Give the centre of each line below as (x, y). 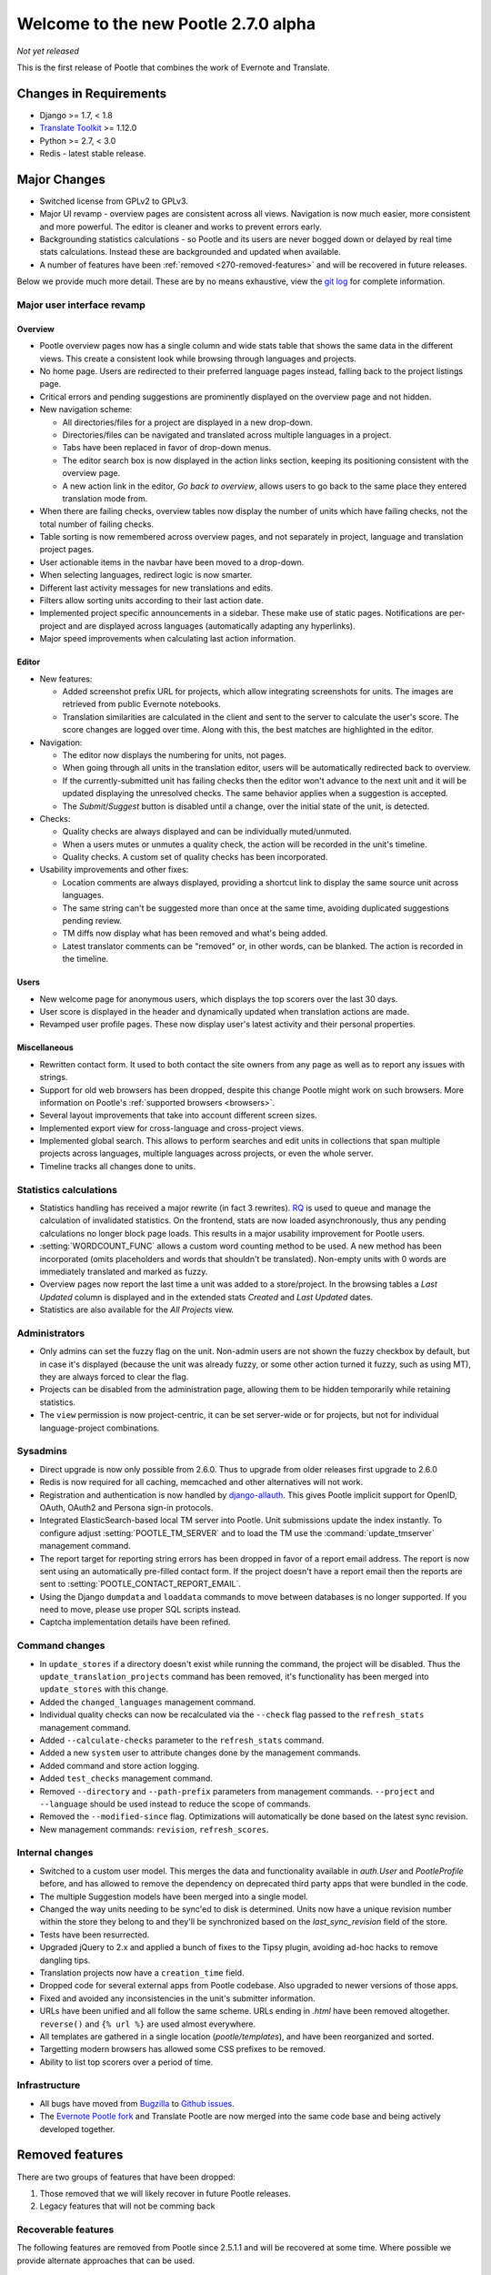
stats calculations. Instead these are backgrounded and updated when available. (190, 252)
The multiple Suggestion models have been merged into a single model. (174, 1896)
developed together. (77, 2128)
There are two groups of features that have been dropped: (126, 2177)
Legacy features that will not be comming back (127, 2206)
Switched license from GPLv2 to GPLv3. (114, 201)
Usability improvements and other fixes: (114, 870)
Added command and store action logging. (120, 1765)
